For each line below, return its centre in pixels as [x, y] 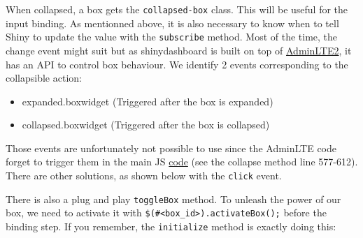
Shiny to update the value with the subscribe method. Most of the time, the [172, 37]
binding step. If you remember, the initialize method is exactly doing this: [171, 226]
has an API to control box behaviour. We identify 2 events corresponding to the [177, 64]
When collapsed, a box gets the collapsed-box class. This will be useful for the [177, 9]
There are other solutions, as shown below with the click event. [144, 176]
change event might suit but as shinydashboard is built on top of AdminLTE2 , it [179, 50]
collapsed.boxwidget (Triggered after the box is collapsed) [146, 125]
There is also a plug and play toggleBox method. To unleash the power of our [173, 199]
